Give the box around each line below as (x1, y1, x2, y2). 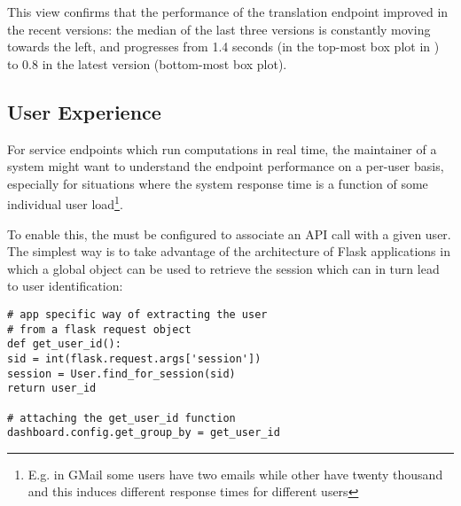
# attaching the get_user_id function (7, 411, 236, 424)
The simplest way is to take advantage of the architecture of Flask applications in (7, 242, 450, 261)
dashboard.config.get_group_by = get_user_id (7, 426, 280, 440)
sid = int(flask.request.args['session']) (7, 352, 262, 365)
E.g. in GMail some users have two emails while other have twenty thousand (27, 464, 443, 483)
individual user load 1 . (7, 192, 123, 214)
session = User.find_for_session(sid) (7, 367, 236, 380)
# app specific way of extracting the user (7, 307, 268, 321)
